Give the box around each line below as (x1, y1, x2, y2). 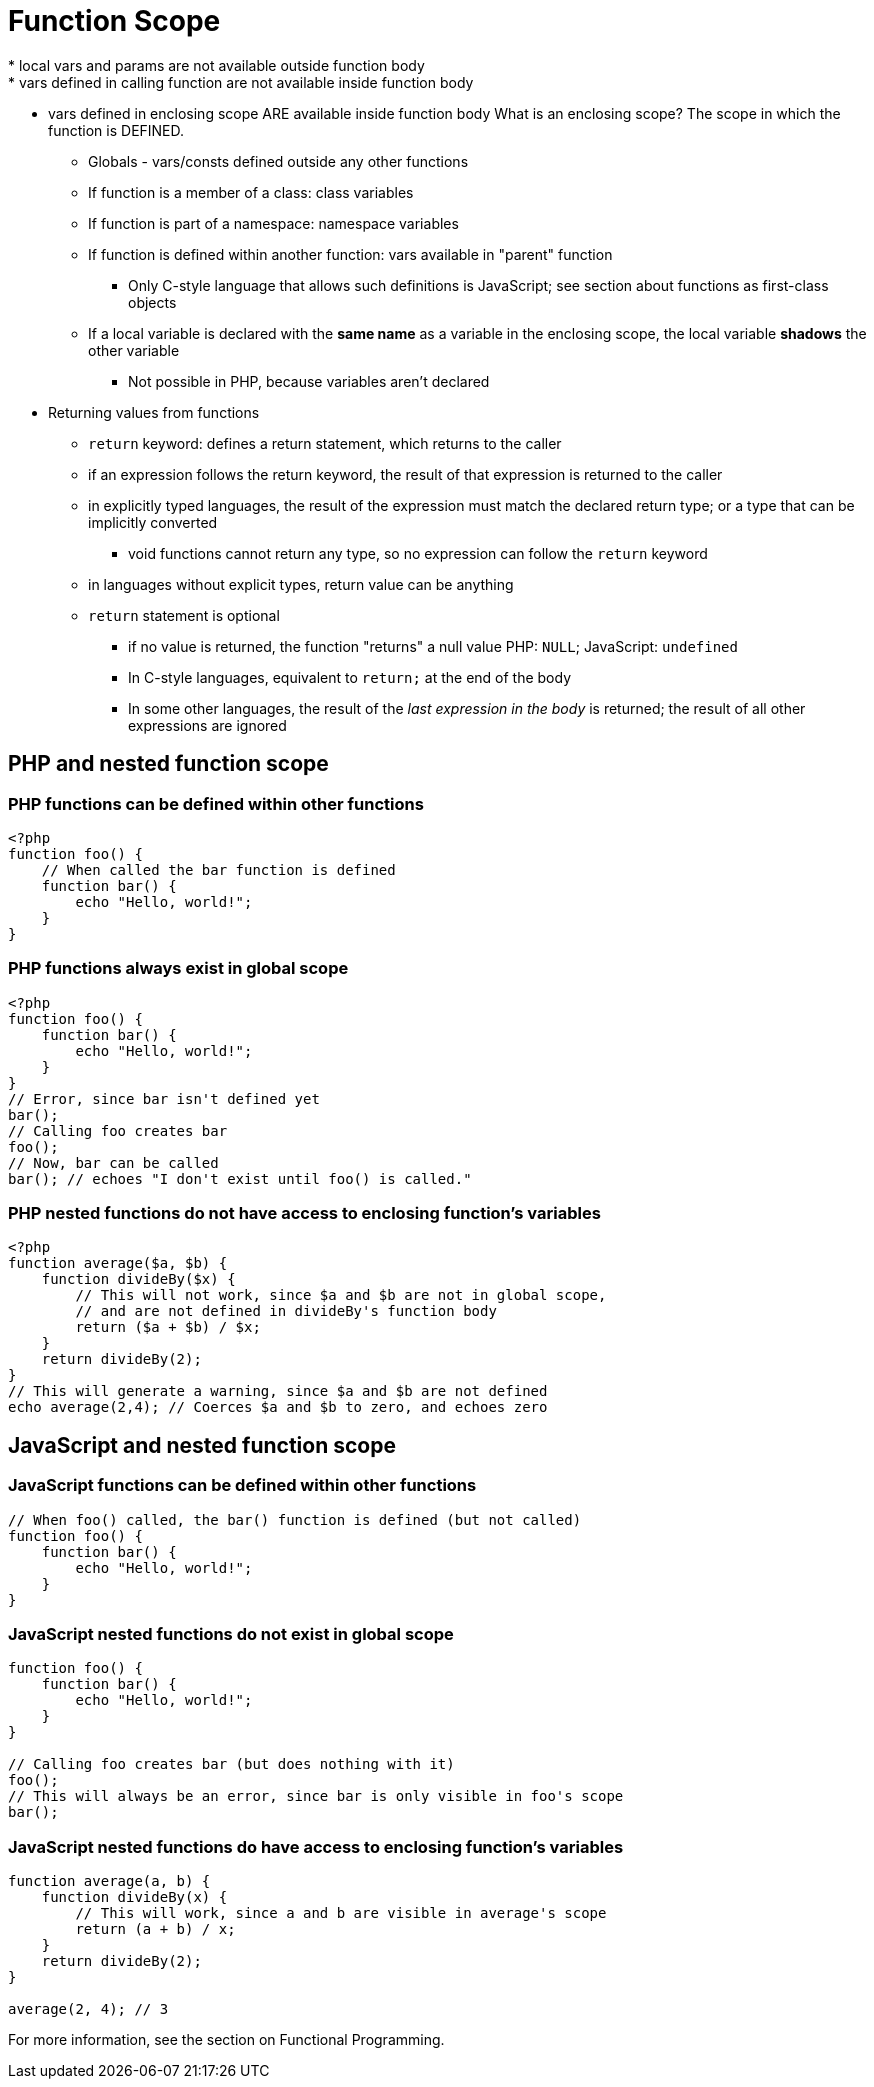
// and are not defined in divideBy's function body (75, 1303, 497, 1320)
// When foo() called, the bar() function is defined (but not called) (8, 1511, 582, 1528)
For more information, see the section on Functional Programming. (8, 2031, 445, 2049)
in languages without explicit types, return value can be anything (88, 575, 514, 593)
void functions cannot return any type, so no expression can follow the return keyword (128, 544, 708, 562)
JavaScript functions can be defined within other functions (8, 1475, 477, 1496)
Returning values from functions (48, 403, 260, 421)
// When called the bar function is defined (41, 861, 396, 878)
